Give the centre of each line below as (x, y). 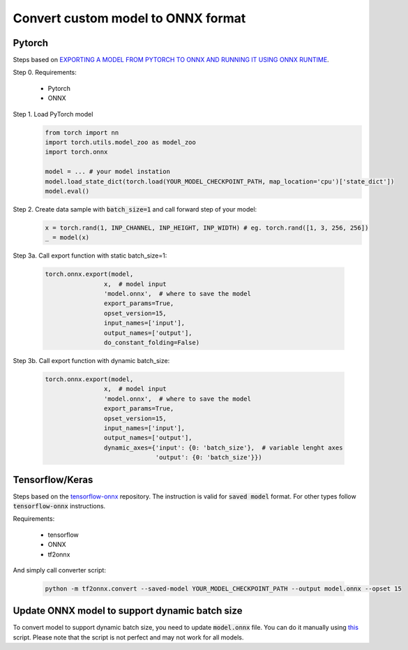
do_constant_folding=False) (152, 343)
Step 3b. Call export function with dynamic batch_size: (91, 361)
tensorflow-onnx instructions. (59, 506)
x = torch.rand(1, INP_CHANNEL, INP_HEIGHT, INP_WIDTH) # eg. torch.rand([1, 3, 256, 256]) (207, 228)
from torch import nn (82, 132)
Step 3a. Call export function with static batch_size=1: (90, 256)
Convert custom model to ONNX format (129, 18)
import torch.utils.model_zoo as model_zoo (121, 142)
